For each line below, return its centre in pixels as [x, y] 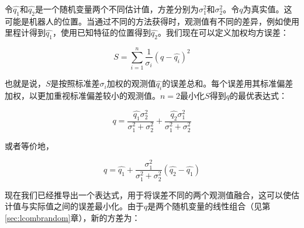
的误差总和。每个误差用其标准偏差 [228, 83]
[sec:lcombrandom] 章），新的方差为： [72, 217]
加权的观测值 [131, 83]
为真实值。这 [267, 9]
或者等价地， [29, 145]
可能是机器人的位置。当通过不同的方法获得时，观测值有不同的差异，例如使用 [152, 21]
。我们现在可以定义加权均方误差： [223, 32]
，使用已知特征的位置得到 [101, 32]
